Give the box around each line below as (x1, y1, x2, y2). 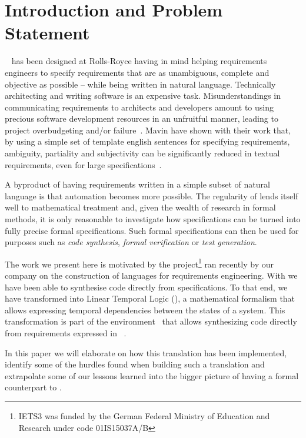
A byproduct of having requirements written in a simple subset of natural (5, 178, 270, 190)
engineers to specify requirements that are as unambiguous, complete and (5, 66, 270, 78)
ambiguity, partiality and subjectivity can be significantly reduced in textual (5, 147, 280, 159)
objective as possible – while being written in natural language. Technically (5, 78, 276, 90)
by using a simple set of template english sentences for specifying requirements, (5, 135, 290, 148)
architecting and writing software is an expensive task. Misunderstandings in (5, 89, 281, 102)
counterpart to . (5, 381, 62, 393)
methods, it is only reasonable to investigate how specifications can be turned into (5, 213, 301, 225)
